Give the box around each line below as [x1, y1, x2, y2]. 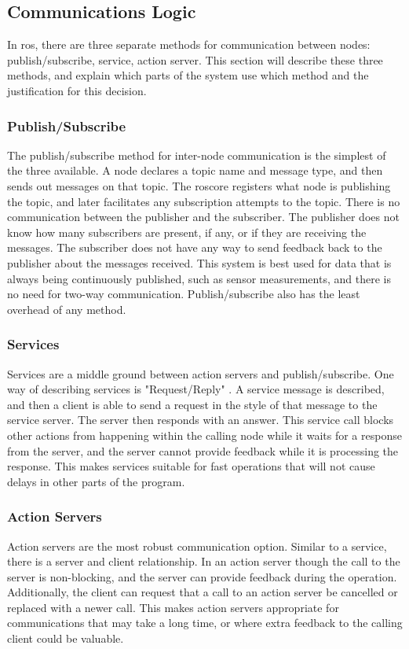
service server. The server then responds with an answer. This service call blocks [7, 411, 394, 428]
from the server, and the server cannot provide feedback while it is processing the [7, 442, 399, 459]
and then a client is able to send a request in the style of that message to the [7, 396, 378, 412]
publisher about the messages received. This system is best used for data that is [7, 254, 392, 271]
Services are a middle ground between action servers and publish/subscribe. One [7, 365, 394, 382]
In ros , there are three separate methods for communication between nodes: [7, 36, 371, 53]
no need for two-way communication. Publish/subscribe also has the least [7, 286, 360, 302]
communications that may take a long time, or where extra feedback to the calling [7, 614, 403, 631]
